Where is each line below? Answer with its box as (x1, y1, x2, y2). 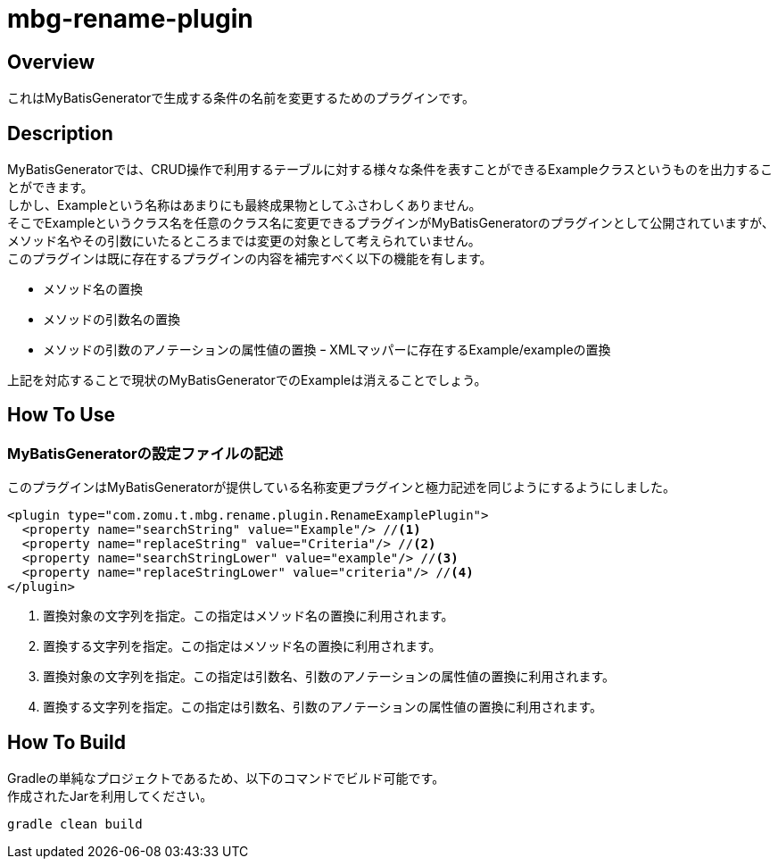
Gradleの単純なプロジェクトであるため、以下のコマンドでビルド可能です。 (7, 770, 445, 787)
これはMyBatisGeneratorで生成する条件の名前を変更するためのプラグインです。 (7, 90, 475, 106)
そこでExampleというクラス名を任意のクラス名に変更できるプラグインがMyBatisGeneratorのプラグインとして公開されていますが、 (7, 215, 774, 231)
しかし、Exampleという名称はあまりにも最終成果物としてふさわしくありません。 (7, 197, 482, 213)
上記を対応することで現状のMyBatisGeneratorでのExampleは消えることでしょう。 (7, 372, 487, 388)
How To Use (7, 404, 115, 427)
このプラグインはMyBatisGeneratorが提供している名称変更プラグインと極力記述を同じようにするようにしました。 (7, 479, 676, 495)
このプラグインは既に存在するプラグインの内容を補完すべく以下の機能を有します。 (7, 251, 492, 267)
